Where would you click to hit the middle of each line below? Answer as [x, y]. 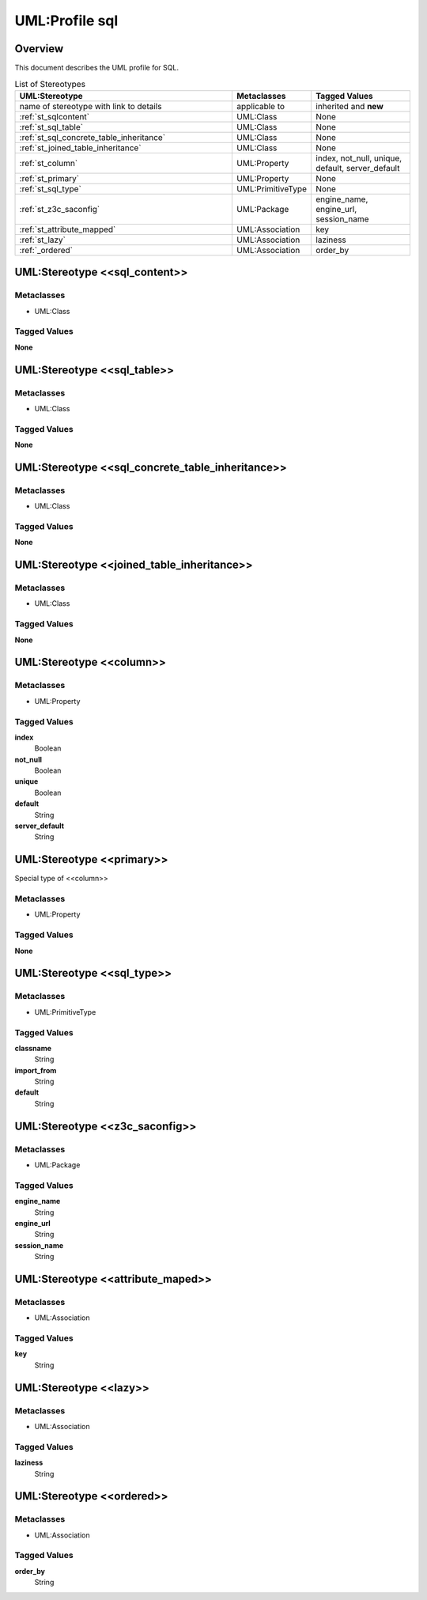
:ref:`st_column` [49, 163]
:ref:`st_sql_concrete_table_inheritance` [93, 137]
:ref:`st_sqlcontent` [55, 116]
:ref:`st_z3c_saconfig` [60, 209]
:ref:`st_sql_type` [51, 188]
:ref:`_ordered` [46, 250]
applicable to [261, 106]
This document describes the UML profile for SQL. [97, 68]
